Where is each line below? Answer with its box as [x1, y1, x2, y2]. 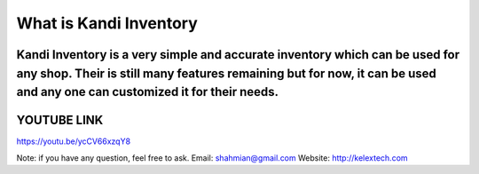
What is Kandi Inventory [16, 13, 199, 33]
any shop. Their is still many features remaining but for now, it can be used [16, 66, 436, 81]
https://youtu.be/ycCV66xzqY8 [16, 136, 131, 146]
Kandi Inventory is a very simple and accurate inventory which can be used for [16, 47, 460, 62]
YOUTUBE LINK [16, 113, 104, 128]
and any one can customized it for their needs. [16, 84, 279, 99]
